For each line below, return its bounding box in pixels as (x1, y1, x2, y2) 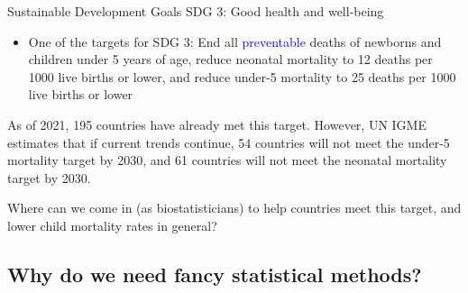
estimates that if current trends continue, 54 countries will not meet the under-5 (7, 133, 450, 151)
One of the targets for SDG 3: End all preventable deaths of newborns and (28, 32, 442, 50)
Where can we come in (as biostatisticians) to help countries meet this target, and (7, 198, 462, 217)
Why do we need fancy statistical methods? (7, 260, 422, 288)
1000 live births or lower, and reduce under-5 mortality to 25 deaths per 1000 (28, 67, 456, 86)
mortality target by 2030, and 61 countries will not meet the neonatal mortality (7, 151, 447, 169)
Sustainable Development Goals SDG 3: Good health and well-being (7, 2, 384, 20)
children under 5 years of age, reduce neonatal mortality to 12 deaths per (28, 50, 433, 69)
